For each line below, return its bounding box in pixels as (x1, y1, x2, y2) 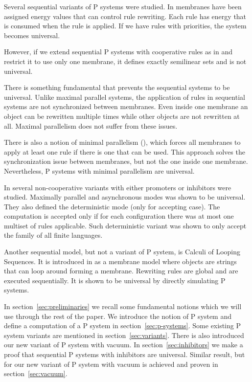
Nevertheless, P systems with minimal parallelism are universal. (4, 165, 195, 176)
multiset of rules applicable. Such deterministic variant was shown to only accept (4, 220, 247, 230)
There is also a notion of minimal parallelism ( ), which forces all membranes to (4, 137, 241, 147)
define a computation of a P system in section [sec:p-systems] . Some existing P (4, 320, 241, 331)
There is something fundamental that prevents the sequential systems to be (4, 82, 230, 92)
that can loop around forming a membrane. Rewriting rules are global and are (4, 266, 238, 276)
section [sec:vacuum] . (4, 368, 68, 379)
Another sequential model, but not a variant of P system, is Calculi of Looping (4, 247, 241, 257)
